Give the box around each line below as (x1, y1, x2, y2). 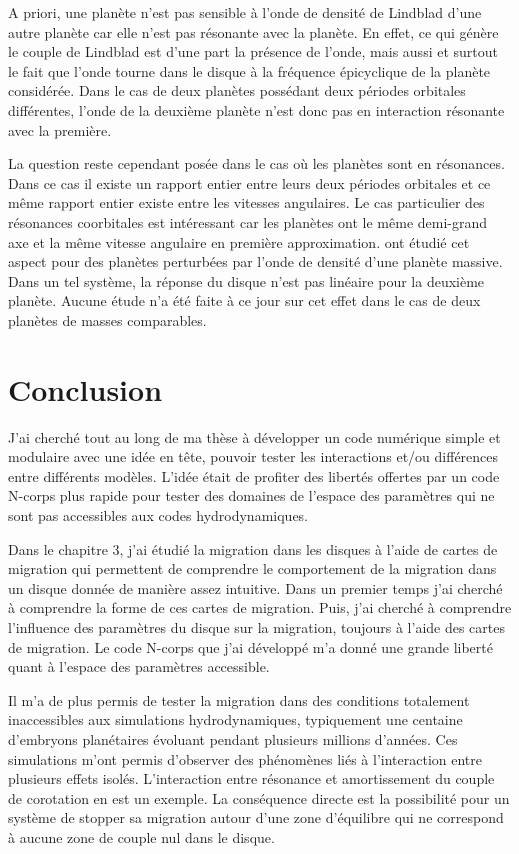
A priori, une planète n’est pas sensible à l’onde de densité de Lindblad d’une (8, 2, 482, 22)
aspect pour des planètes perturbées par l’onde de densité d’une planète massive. (8, 251, 503, 272)
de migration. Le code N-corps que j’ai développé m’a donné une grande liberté (8, 636, 493, 657)
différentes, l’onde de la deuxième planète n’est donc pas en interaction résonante (8, 99, 505, 120)
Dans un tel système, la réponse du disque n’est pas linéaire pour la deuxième (8, 270, 485, 291)
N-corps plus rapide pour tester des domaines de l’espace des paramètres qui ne (8, 485, 495, 506)
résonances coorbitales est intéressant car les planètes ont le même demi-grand (8, 211, 488, 232)
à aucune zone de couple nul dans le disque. (8, 826, 275, 847)
